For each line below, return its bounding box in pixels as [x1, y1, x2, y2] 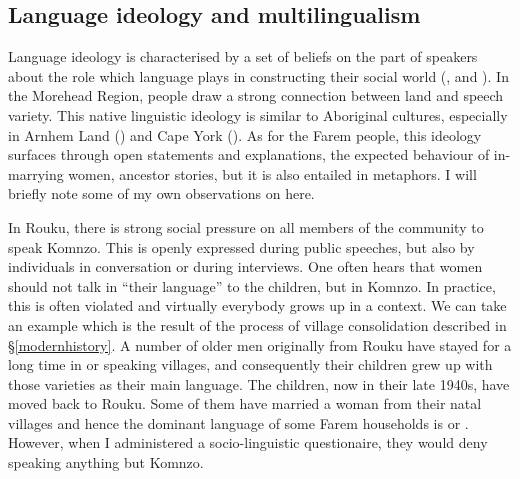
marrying [8, 163, 64, 184]
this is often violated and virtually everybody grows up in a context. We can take [8, 295, 507, 316]
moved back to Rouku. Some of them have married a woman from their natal [8, 393, 482, 414]
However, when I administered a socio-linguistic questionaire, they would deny [8, 432, 488, 453]
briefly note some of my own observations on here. [8, 183, 315, 204]
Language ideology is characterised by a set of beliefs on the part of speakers [8, 46, 478, 67]
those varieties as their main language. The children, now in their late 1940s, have [8, 373, 510, 394]
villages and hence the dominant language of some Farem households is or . [8, 412, 469, 433]
